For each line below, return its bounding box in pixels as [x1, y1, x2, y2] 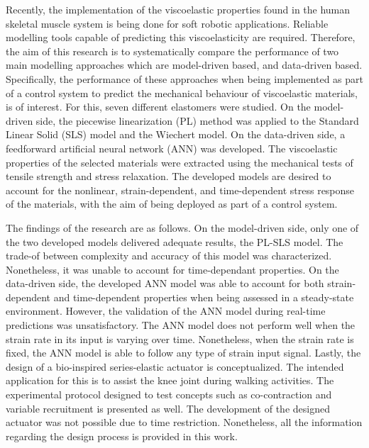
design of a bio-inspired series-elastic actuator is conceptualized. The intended [6, 359, 344, 374]
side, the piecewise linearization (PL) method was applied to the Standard [35, 113, 359, 128]
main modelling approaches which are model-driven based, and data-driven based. [6, 57, 363, 72]
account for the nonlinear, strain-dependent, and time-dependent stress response [6, 182, 355, 197]
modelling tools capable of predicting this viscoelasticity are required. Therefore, [6, 30, 356, 45]
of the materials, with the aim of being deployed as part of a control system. [6, 196, 338, 211]
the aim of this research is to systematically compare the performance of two [6, 43, 339, 58]
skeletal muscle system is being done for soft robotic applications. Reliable [6, 16, 329, 30]
